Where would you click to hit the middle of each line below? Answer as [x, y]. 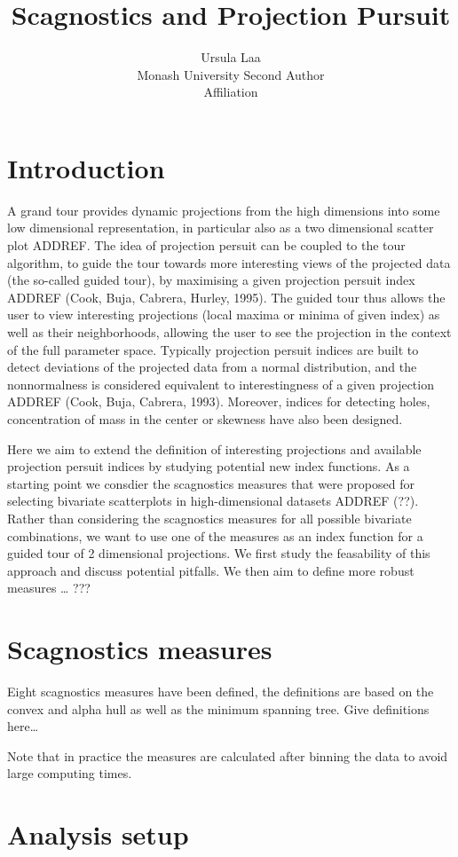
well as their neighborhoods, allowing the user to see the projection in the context [229, 332]
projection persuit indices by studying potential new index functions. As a [209, 466]
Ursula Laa [231, 57]
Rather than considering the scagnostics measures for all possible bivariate [209, 518]
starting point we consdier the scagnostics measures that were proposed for [211, 483]
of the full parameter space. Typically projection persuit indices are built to [213, 349]
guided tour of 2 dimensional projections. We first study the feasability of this [219, 553]
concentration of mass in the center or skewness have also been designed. [205, 418]
